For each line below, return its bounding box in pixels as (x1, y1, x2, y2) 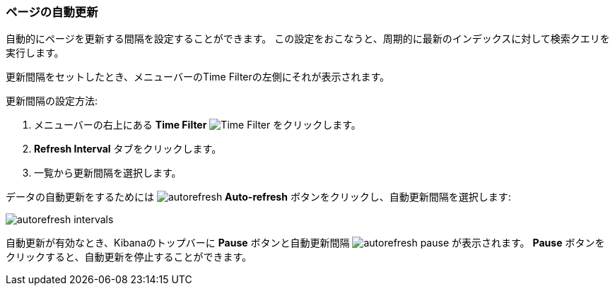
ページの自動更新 (6, 5, 98, 19)
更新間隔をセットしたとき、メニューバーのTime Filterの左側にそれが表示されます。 (6, 71, 390, 83)
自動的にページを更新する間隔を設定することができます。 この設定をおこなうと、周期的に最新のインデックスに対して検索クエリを (6, 32, 610, 45)
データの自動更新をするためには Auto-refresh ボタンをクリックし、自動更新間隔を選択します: (6, 191, 511, 203)
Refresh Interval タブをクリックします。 (34, 143, 222, 155)
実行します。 (6, 47, 64, 59)
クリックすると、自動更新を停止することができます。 (6, 251, 252, 263)
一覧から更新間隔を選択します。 (34, 167, 182, 179)
